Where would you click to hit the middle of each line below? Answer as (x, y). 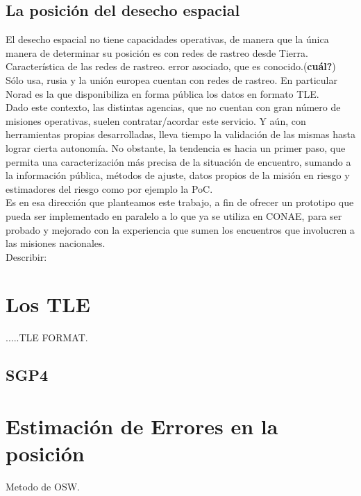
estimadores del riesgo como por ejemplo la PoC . (109, 188)
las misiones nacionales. (56, 243)
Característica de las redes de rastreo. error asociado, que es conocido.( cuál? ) (171, 66)
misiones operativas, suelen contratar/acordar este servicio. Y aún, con (156, 120)
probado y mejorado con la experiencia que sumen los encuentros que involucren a (180, 229)
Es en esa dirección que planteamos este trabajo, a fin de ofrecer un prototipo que (180, 202)
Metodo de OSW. (43, 487)
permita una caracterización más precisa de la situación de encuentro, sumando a (178, 161)
